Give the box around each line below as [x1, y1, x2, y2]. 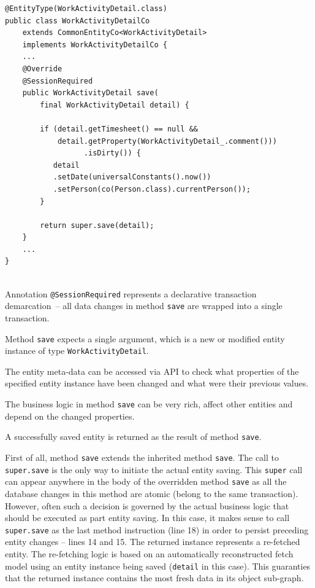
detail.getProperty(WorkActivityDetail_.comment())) [57, 136, 277, 146]
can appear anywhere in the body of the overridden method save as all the [5, 475, 287, 488]
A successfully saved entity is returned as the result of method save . [5, 430, 262, 443]
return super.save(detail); [40, 221, 154, 230]
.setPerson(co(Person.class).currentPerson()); [53, 184, 251, 194]
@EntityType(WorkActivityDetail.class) [5, 4, 167, 13]
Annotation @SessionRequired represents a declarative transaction [5, 287, 257, 300]
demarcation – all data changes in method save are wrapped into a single [5, 299, 283, 312]
